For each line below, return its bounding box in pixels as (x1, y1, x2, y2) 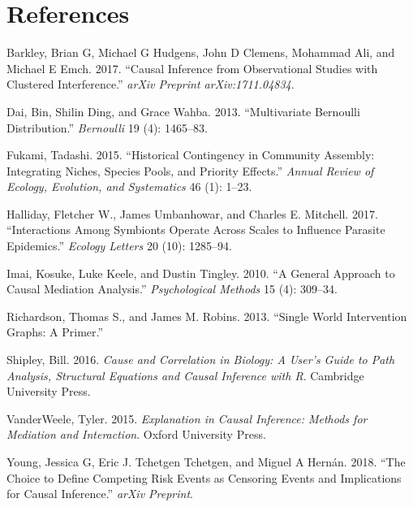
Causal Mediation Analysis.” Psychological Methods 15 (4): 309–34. (6, 280, 338, 297)
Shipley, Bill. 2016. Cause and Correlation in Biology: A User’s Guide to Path (6, 351, 395, 368)
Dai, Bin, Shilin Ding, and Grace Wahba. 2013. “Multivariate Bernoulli (6, 102, 360, 119)
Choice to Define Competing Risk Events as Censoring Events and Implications (6, 469, 402, 486)
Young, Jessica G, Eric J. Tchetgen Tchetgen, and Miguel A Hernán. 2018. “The (6, 453, 406, 470)
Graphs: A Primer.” (6, 323, 104, 340)
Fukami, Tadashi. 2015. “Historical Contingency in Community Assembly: (6, 146, 375, 163)
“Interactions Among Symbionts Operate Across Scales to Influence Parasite (6, 221, 385, 238)
